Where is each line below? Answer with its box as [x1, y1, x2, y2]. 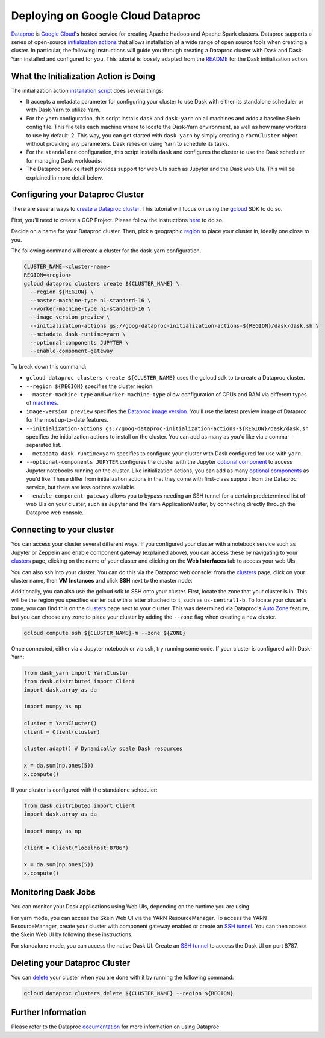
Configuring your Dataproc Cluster [11, 190, 144, 200]
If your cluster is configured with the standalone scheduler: [11, 786, 158, 793]
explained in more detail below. [26, 174, 104, 181]
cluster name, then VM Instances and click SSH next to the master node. [11, 577, 193, 584]
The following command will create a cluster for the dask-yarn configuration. [11, 247, 202, 254]
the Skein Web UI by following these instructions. [11, 931, 133, 938]
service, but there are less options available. [26, 484, 136, 491]
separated [26, 442, 52, 449]
